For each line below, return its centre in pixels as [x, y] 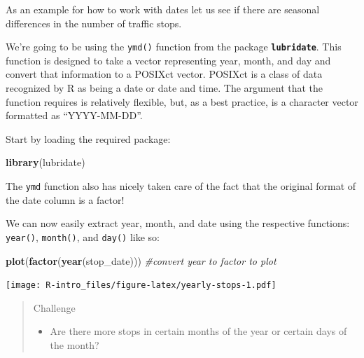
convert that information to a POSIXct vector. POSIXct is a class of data [164, 74]
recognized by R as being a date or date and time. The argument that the [164, 88]
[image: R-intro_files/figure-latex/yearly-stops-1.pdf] [141, 285]
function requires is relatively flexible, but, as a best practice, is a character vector [182, 101]
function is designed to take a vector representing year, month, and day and [168, 60]
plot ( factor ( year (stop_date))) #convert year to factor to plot [141, 260]
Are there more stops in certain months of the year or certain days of [198, 331]
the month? [75, 344]
